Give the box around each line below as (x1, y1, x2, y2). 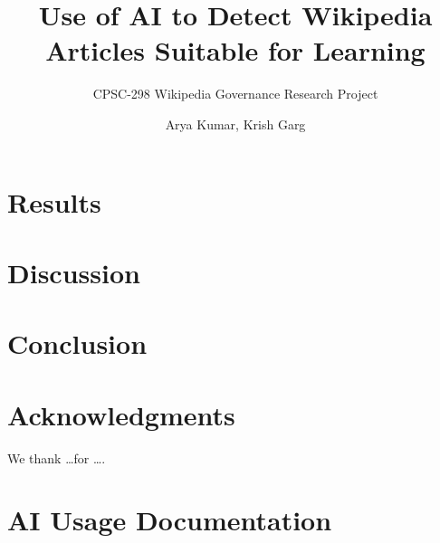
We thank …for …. (7, 448, 106, 467)
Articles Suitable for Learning (45, 32, 426, 69)
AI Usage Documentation (7, 501, 332, 538)
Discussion (7, 253, 140, 291)
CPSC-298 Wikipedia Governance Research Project (92, 84, 378, 103)
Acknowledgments (7, 395, 235, 433)
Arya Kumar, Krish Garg (165, 114, 306, 133)
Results (7, 183, 101, 220)
